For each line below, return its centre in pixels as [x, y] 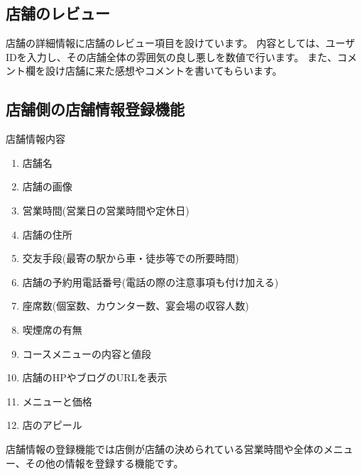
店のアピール [52, 425]
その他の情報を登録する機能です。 [104, 463]
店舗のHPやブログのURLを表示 [95, 377]
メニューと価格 [57, 401]
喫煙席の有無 [52, 329]
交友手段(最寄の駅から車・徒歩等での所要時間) [131, 258]
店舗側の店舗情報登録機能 [95, 109]
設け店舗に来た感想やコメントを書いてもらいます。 [164, 71]
